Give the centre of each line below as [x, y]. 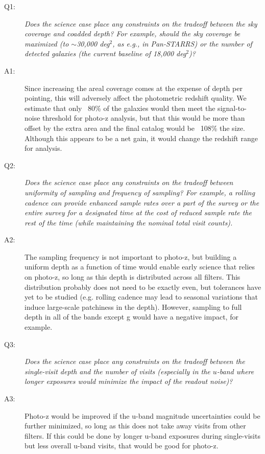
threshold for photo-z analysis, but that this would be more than [144, 118]
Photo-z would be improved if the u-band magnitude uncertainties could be [142, 415]
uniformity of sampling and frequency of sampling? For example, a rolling [140, 192]
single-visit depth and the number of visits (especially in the [117, 371]
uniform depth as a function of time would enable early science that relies [140, 267]
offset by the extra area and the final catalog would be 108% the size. [135, 128]
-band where [235, 371]
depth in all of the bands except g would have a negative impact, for [131, 317]
